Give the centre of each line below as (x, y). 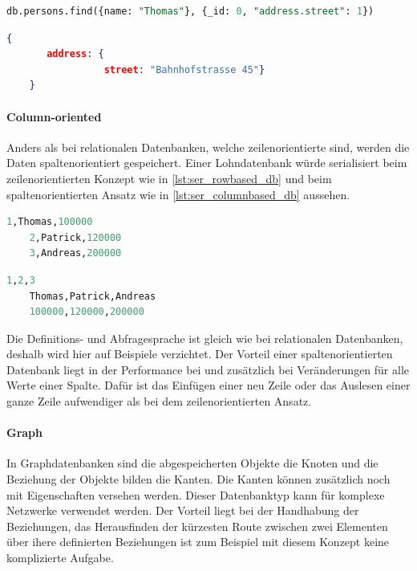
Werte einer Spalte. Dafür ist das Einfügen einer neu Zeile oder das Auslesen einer (208, 385)
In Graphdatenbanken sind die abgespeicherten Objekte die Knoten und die (192, 463)
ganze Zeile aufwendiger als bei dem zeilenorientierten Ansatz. (159, 401)
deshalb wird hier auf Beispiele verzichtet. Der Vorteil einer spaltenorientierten (200, 354)
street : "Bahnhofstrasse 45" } (184, 69)
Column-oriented (54, 116)
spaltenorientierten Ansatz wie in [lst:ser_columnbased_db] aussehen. (178, 194)
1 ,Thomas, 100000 (50, 222)
